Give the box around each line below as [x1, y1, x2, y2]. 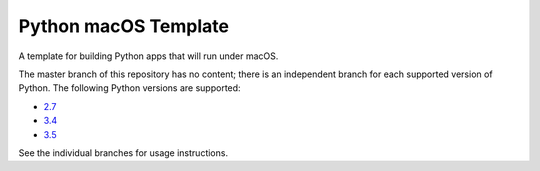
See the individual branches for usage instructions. [18, 146, 229, 159]
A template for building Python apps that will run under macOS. [18, 50, 279, 62]
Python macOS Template [18, 15, 230, 37]
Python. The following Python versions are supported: [18, 82, 241, 94]
